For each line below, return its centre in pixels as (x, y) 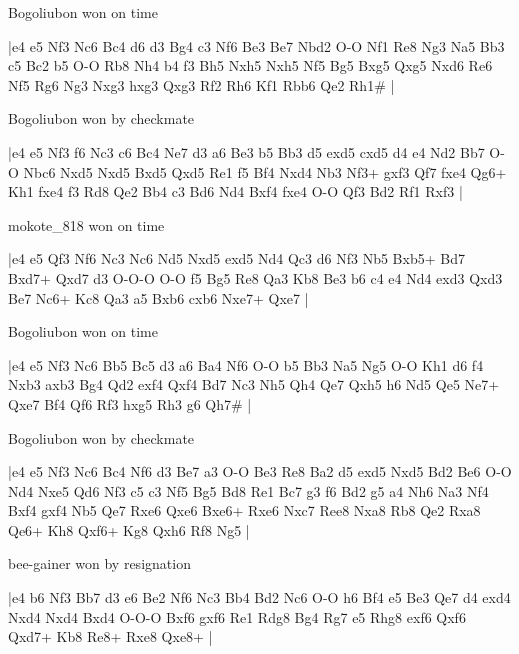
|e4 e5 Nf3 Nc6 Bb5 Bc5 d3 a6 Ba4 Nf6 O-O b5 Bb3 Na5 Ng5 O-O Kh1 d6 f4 (246, 364)
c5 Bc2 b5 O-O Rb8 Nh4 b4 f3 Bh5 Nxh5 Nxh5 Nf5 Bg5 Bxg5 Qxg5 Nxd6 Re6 (250, 65)
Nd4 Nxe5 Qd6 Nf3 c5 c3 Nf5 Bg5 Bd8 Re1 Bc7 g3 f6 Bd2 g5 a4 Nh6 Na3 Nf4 (248, 490)
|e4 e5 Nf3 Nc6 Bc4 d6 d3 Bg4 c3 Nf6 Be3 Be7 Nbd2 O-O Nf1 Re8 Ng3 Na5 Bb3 (256, 45)
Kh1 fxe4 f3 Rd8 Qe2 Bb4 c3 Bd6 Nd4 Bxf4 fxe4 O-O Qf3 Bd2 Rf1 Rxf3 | (235, 191)
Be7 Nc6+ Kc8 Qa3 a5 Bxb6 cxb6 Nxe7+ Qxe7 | (158, 297)
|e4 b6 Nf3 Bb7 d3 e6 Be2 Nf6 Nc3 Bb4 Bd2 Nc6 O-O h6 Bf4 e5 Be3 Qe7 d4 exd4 (259, 597)
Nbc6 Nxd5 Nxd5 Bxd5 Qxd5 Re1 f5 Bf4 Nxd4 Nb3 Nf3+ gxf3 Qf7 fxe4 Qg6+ (265, 171)
